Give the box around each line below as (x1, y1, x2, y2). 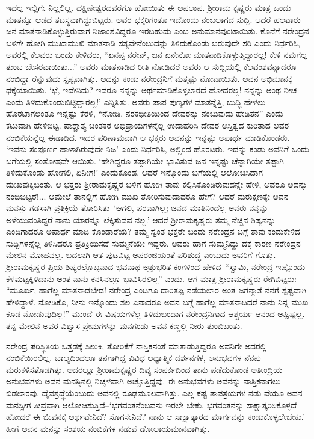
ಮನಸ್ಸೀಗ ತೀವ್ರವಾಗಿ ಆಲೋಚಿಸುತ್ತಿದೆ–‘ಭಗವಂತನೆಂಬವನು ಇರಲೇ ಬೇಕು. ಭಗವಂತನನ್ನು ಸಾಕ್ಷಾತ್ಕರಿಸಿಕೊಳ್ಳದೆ (6, 398, 297, 411)
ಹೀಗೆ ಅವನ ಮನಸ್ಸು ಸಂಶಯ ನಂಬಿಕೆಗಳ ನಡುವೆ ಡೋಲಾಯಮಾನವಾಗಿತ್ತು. (6, 422, 210, 434)
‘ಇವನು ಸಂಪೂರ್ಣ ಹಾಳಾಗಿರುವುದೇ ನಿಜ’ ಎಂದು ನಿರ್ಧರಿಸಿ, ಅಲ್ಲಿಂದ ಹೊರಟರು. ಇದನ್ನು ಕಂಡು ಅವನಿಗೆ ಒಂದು (6, 143, 309, 155)
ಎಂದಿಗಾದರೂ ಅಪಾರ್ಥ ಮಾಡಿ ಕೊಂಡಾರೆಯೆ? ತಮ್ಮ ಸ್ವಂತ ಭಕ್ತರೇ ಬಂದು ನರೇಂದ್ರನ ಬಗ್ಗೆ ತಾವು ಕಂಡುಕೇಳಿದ (6, 225, 300, 238)
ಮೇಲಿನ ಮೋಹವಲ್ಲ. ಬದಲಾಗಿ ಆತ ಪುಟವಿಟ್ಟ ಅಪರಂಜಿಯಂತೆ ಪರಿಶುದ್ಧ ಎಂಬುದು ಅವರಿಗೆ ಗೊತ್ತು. (6, 248, 276, 261)
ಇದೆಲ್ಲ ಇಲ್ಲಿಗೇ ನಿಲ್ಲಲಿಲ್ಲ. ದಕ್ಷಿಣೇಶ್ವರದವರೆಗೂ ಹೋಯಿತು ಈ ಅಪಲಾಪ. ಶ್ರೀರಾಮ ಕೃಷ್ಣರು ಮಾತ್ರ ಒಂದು (6, 1, 291, 13)
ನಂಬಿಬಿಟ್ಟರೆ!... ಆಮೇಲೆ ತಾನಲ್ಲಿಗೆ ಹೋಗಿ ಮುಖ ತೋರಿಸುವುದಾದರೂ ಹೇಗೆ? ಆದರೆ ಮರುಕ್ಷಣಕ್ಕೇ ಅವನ (6, 189, 289, 202)
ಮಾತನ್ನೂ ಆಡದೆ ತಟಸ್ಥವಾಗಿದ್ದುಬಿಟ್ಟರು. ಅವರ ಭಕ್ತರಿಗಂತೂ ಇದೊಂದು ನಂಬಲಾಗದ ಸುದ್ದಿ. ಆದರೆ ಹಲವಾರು (6, 13, 301, 25)
